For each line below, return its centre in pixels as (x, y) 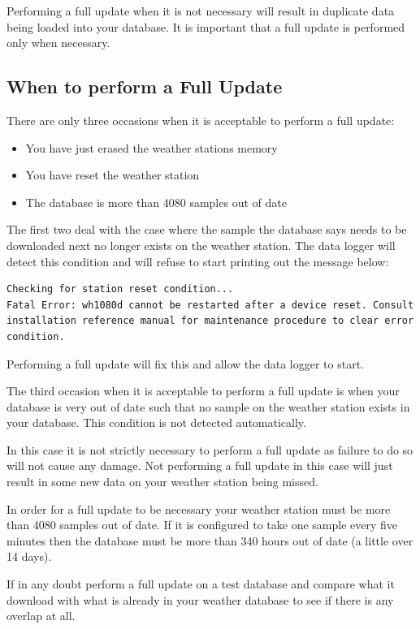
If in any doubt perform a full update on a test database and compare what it (201, 584)
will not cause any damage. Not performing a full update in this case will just (200, 465)
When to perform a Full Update (145, 86)
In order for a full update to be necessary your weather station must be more (199, 508)
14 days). (29, 556)
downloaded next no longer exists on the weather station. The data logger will (201, 245)
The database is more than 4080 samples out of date (156, 202)
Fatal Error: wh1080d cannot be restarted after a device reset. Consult (210, 305)
